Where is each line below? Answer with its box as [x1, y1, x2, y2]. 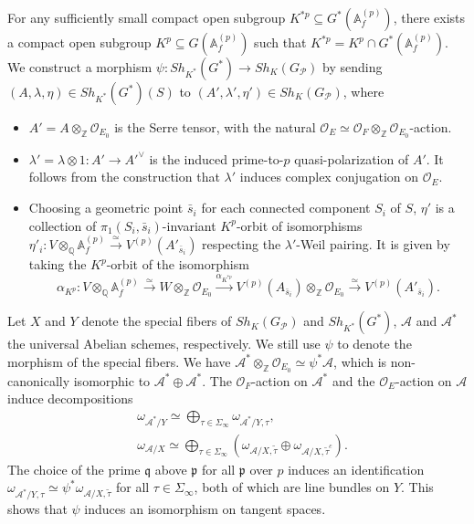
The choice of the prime [7, 459, 141, 478]
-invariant [162, 215, 216, 235]
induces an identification [288, 459, 425, 478]
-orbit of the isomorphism [106, 255, 249, 274]
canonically [7, 371, 70, 390]
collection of [28, 215, 97, 235]
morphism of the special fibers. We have [7, 351, 231, 371]
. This [401, 477, 434, 497]
